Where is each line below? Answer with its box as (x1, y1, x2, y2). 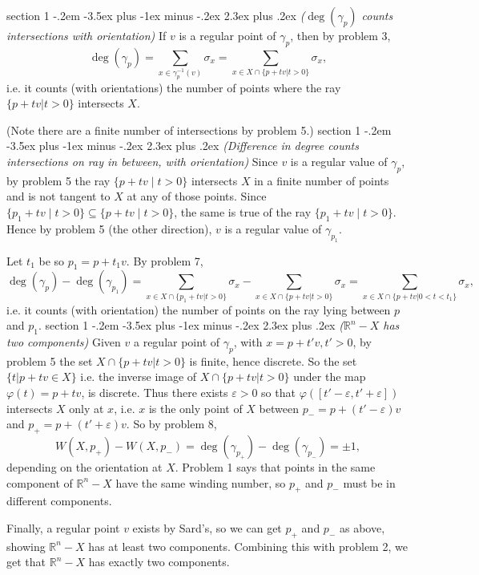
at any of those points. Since (127, 188, 267, 204)
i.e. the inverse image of (80, 368, 197, 385)
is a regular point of (179, 27, 276, 43)
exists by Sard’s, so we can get (132, 519, 282, 536)
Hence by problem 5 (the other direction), (6, 220, 212, 237)
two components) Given (6, 334, 121, 350)
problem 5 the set (6, 352, 93, 369)
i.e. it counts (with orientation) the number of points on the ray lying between (6, 301, 391, 318)
